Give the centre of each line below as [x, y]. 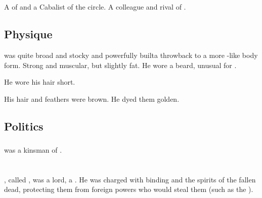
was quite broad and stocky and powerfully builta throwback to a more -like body [131, 55]
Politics [24, 126]
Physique [28, 34]
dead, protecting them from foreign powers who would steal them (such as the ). [129, 189]
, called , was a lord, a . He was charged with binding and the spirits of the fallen [130, 179]
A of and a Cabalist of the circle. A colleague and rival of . [95, 7]
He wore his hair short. [40, 82]
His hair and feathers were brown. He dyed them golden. [92, 98]
